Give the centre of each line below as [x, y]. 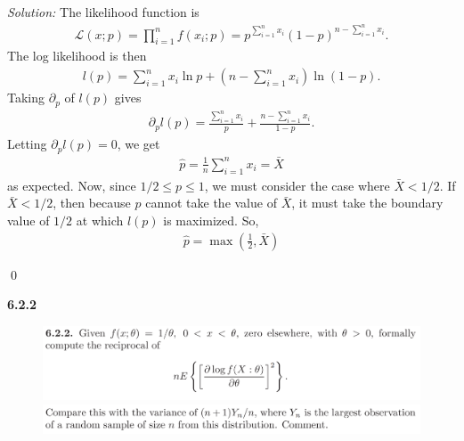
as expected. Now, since [72, 185]
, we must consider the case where [297, 185]
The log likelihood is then [77, 56]
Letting [27, 144]
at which [100, 220]
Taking [26, 98]
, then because [92, 203]
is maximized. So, [211, 220]
